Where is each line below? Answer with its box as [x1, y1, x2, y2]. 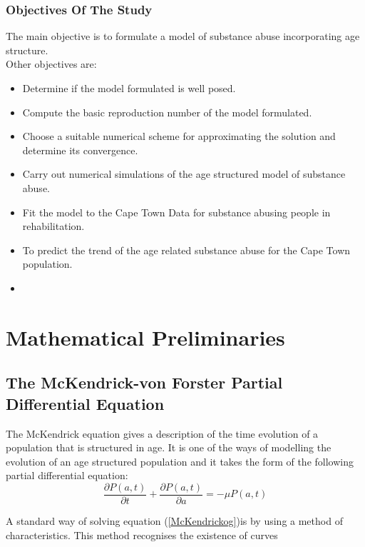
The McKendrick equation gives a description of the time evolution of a [6, 426, 319, 441]
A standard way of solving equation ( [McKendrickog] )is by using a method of [6, 513, 343, 528]
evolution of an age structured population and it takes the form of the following [6, 453, 354, 468]
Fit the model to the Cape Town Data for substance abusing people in [22, 204, 331, 219]
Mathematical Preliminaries [6, 322, 285, 351]
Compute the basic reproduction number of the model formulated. [22, 104, 312, 119]
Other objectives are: [6, 56, 97, 71]
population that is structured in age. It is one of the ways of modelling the [6, 440, 331, 455]
